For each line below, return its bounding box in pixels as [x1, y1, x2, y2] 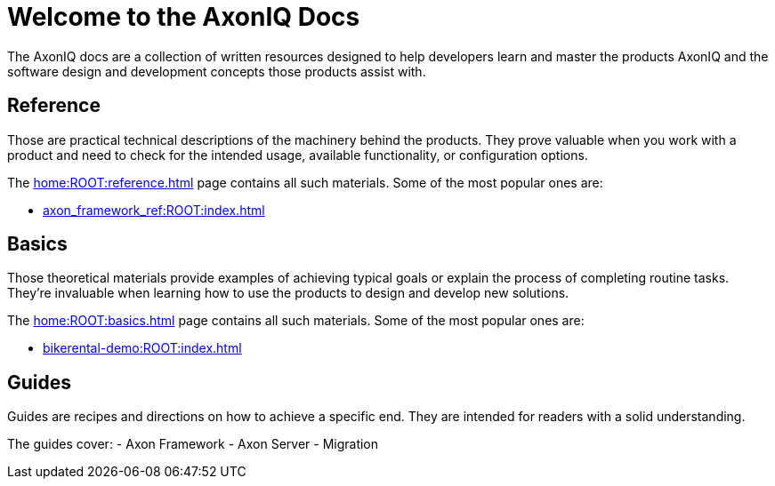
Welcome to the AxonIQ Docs [7, 2, 360, 32]
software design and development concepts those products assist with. [7, 63, 426, 79]
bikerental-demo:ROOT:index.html [43, 340, 242, 356]
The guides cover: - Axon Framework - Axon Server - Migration [7, 436, 379, 452]
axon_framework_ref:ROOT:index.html [43, 202, 265, 218]
